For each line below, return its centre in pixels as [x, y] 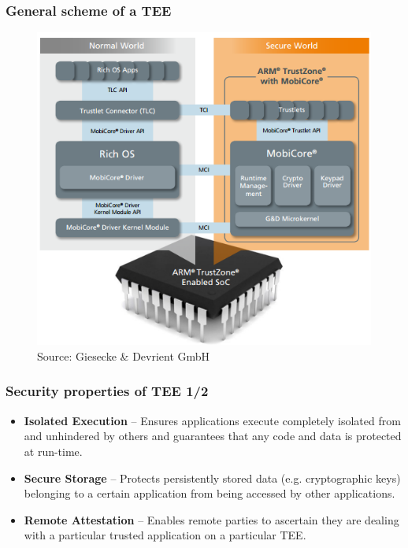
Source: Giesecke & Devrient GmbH [124, 355]
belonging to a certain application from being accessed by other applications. [210, 493]
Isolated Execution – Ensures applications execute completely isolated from [212, 420]
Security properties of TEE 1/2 [107, 391]
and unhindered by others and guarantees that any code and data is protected [213, 436]
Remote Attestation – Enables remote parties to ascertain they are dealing [211, 519]
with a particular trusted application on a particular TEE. [165, 535]
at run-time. [53, 451]
